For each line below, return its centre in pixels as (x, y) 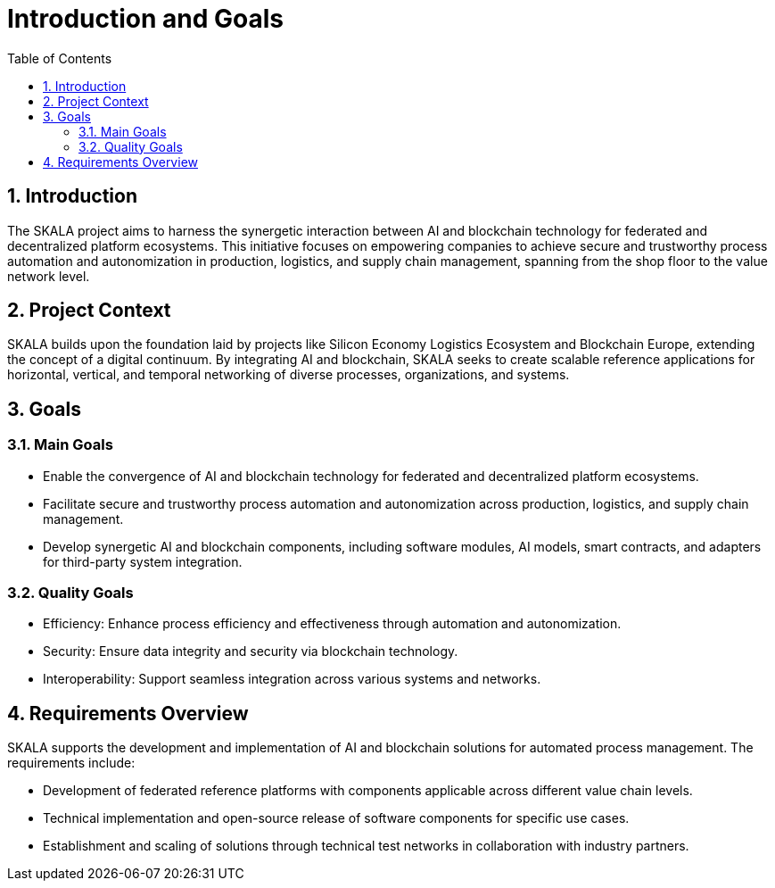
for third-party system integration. (143, 561)
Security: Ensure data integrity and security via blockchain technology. (251, 651)
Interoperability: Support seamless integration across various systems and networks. (292, 679)
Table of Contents (60, 58)
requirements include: (71, 763)
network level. (49, 276)
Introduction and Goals (146, 19)
